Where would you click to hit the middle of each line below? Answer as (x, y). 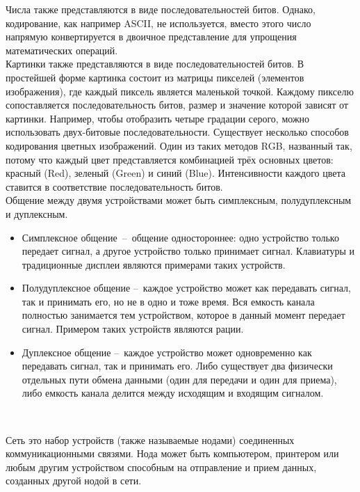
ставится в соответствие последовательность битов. (114, 186)
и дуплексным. (37, 213)
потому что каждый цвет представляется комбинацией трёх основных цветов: (170, 159)
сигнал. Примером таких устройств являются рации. (133, 329)
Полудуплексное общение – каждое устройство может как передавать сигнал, (186, 288)
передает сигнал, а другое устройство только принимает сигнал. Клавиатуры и (188, 251)
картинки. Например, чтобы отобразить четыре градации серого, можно (158, 118)
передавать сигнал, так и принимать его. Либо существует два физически (177, 366)
